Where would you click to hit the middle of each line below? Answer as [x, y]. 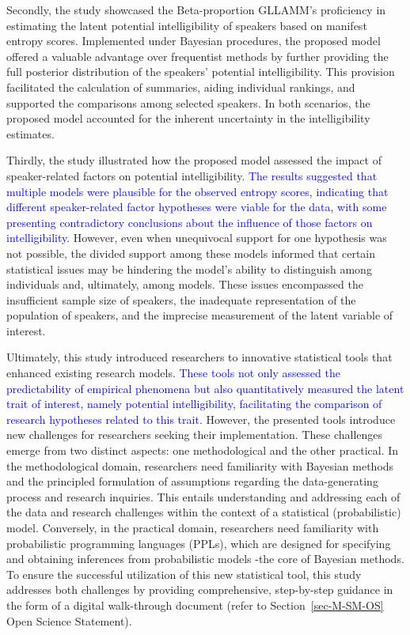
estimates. [30, 133]
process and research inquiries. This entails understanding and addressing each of [203, 496]
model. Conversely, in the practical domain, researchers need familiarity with [193, 527]
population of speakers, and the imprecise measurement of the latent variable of [200, 315]
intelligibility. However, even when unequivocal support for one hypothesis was [197, 238]
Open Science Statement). [69, 620]
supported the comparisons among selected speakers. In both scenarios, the [188, 102]
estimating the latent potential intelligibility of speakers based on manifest [187, 25]
